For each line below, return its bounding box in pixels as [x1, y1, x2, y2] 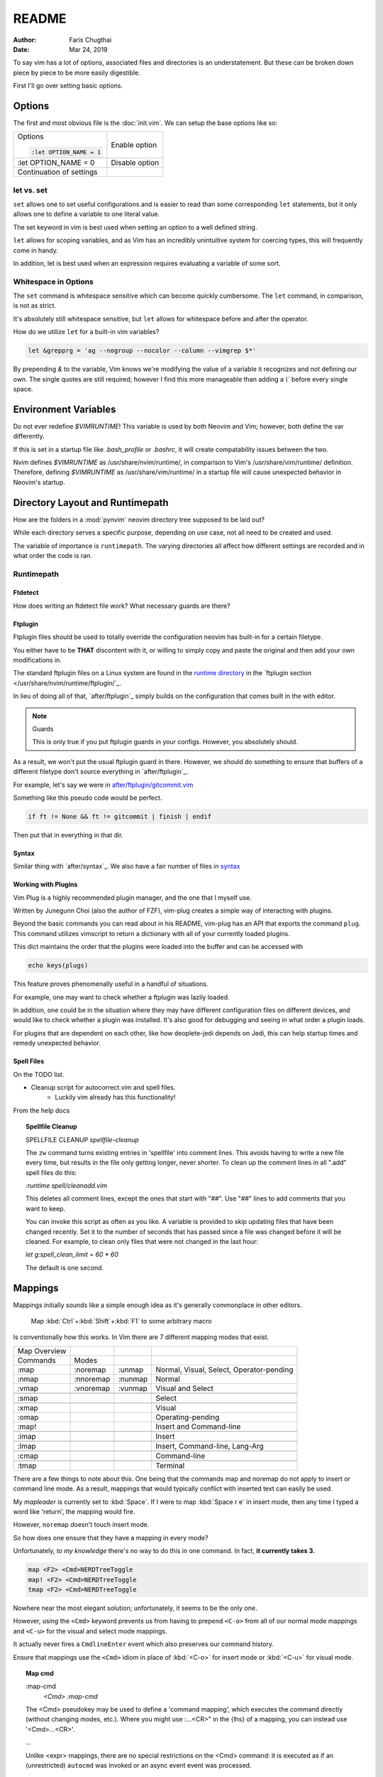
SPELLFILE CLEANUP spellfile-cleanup [26, 1135, 140, 1144]
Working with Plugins [13, 880, 78, 888]
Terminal [155, 1461, 185, 1471]
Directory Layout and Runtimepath [13, 496, 170, 508]
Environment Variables [13, 403, 116, 415]
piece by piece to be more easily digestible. [13, 68, 141, 77]
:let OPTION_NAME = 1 [30, 149, 101, 156]
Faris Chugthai [69, 36, 112, 44]
